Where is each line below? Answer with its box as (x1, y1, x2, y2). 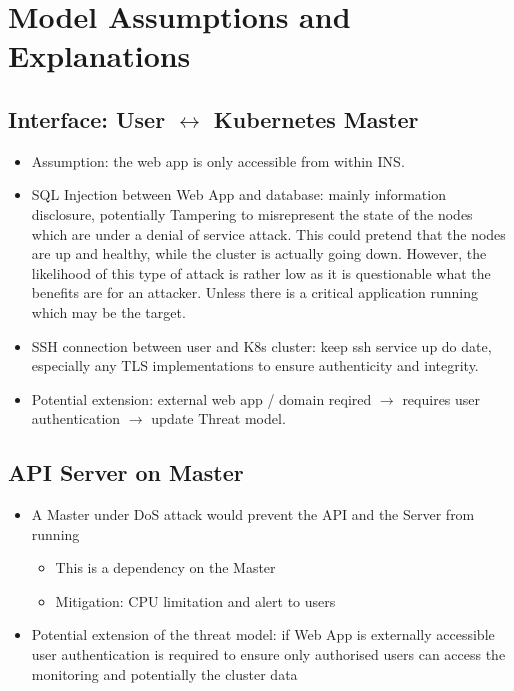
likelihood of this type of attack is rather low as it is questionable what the (31, 262, 491, 283)
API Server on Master (8, 457, 244, 488)
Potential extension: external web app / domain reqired (31, 388, 372, 409)
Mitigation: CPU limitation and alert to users (55, 590, 336, 611)
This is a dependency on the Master (55, 557, 276, 578)
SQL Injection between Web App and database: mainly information (31, 184, 446, 205)
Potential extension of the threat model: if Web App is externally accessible (31, 624, 495, 645)
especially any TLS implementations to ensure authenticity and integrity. (31, 355, 479, 376)
